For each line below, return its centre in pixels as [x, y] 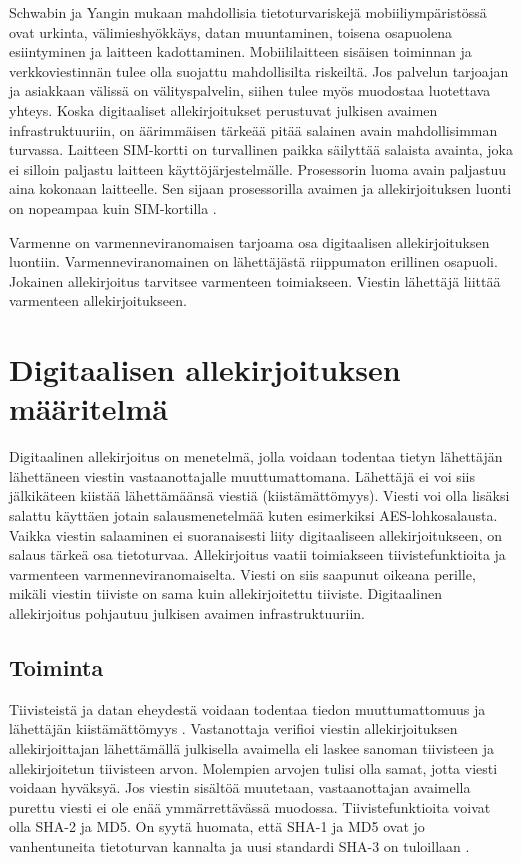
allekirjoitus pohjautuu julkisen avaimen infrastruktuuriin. [187, 612]
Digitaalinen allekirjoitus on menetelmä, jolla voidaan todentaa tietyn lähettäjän [256, 456]
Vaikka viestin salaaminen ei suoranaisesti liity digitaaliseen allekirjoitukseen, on [255, 534]
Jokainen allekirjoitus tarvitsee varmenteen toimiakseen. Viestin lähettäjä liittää [255, 280]
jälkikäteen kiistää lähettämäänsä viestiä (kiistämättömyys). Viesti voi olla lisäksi [259, 495]
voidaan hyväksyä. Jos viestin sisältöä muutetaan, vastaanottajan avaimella [240, 787]
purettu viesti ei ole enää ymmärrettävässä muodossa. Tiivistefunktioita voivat [250, 806]
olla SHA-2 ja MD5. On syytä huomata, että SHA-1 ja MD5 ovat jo [217, 826]
